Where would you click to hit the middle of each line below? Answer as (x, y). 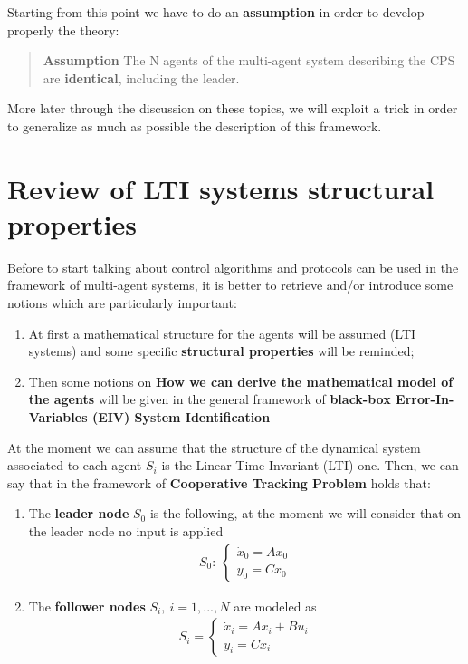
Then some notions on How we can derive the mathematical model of (241, 381)
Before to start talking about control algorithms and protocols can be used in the (233, 267)
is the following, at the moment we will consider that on (306, 513)
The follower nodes (87, 606)
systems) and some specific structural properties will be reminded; (221, 351)
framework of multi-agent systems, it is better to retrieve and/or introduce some (230, 285)
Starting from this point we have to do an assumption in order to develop (216, 12)
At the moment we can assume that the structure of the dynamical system (214, 447)
